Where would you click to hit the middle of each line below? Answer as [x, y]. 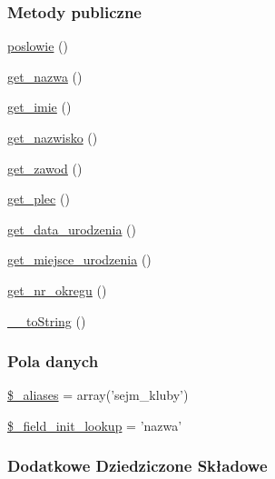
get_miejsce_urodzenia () [79, 259]
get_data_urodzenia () [72, 229]
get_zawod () [45, 168]
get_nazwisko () [53, 137]
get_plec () [39, 199]
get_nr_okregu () [57, 289]
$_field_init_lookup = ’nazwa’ [95, 425]
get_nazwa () [45, 76]
